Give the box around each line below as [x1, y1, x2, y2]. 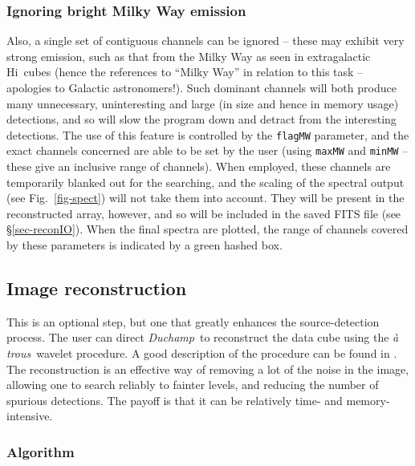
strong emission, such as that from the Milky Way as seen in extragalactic [6, 47, 371, 64]
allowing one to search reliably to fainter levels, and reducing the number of [6, 376, 379, 393]
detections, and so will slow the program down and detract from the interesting [6, 111, 397, 128]
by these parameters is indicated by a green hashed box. [6, 237, 283, 253]
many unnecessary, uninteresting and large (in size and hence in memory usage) [6, 95, 399, 111]
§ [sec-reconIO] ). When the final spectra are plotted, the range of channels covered [6, 221, 409, 237]
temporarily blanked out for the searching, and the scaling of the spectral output [6, 173, 405, 190]
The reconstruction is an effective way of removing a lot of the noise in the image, [6, 360, 409, 377]
